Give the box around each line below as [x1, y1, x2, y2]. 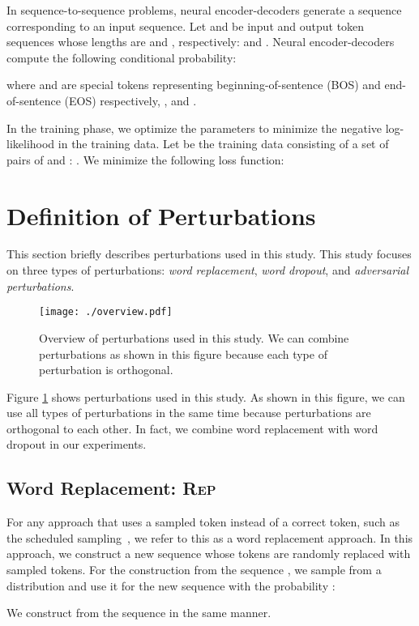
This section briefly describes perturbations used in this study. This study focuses [6, 245, 412, 262]
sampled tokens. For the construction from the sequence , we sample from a [6, 561, 382, 578]
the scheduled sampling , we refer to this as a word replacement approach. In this [6, 529, 413, 546]
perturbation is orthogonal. [39, 361, 173, 378]
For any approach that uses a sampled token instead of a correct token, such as [6, 513, 400, 530]
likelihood [6, 135, 55, 152]
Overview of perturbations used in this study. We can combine [39, 329, 349, 346]
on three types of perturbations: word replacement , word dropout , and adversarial [6, 262, 409, 279]
